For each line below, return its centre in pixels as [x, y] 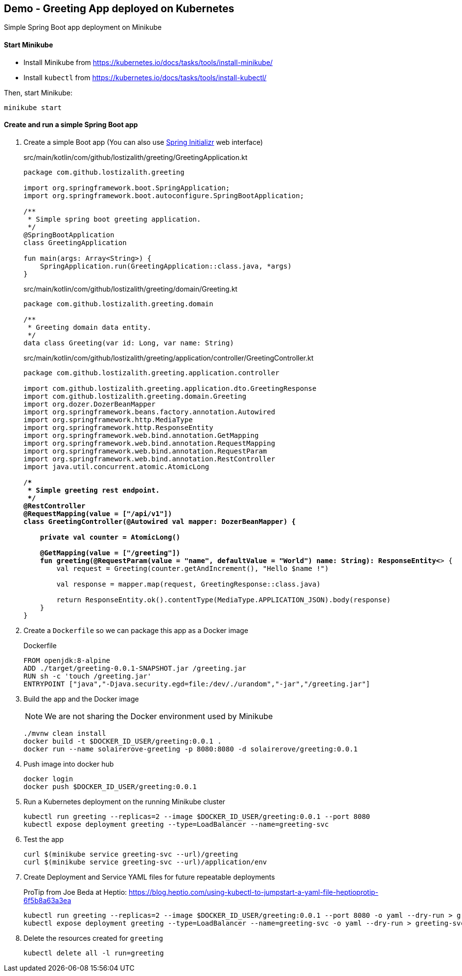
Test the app [44, 839]
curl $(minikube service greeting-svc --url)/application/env [145, 862]
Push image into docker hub [69, 764]
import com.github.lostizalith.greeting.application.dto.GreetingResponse [170, 388]
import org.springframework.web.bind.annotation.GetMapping [141, 435]
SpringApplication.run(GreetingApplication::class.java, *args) [166, 266]
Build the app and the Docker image [81, 699]
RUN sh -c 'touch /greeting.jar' [88, 676]
